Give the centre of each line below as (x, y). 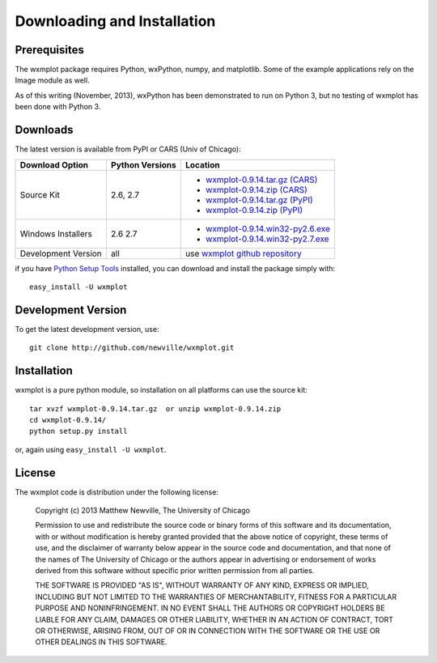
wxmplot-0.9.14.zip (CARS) (256, 189)
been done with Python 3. (58, 107)
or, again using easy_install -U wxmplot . (91, 449)
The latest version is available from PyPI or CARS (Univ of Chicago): (128, 149)
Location (202, 164)
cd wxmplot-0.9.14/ (68, 420)
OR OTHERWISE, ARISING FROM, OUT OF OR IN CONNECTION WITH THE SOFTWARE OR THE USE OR (208, 631)
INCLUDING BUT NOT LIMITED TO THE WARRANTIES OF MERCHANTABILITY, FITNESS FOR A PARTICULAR (216, 597)
